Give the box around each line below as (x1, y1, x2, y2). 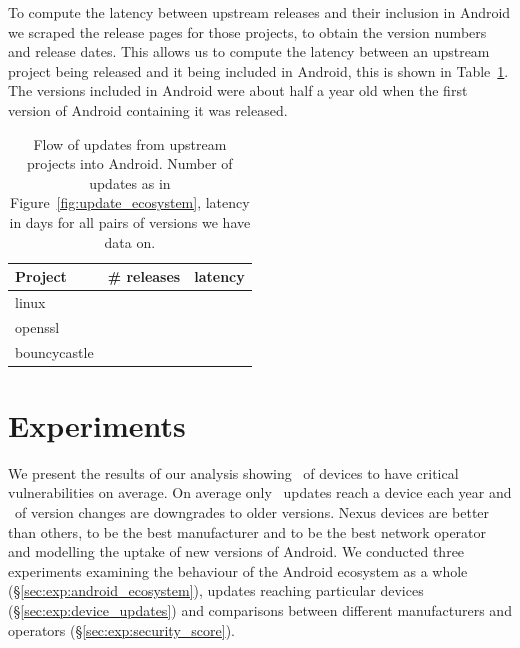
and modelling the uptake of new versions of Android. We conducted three (8, 541, 465, 562)
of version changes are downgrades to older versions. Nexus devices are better (14, 502, 490, 523)
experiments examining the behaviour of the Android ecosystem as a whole (8, 560, 468, 581)
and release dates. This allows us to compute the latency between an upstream (8, 41, 490, 62)
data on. (104, 231, 156, 252)
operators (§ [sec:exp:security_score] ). (8, 619, 235, 640)
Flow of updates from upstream (33, 133, 227, 154)
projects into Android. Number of (27, 153, 233, 174)
